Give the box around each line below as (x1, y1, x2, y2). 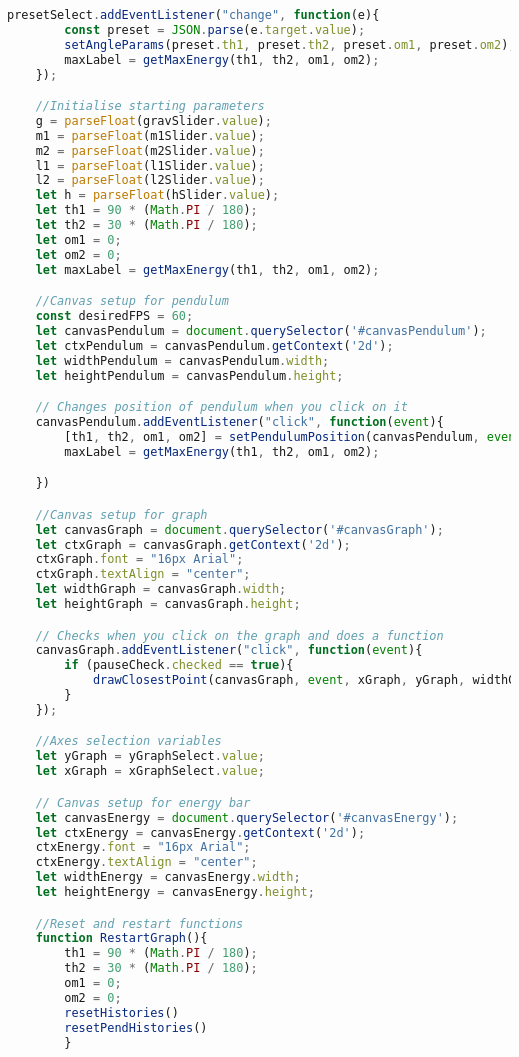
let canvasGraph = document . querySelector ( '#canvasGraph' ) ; (35, 522, 444, 537)
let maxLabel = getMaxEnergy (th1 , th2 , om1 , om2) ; (35, 262, 380, 277)
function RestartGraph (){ (35, 931, 208, 946)
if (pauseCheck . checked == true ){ (64, 658, 294, 673)
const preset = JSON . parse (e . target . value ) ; (64, 22, 366, 37)
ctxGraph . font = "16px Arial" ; (35, 552, 244, 567)
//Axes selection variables (35, 734, 222, 749)
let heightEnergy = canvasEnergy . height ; (35, 885, 315, 899)
